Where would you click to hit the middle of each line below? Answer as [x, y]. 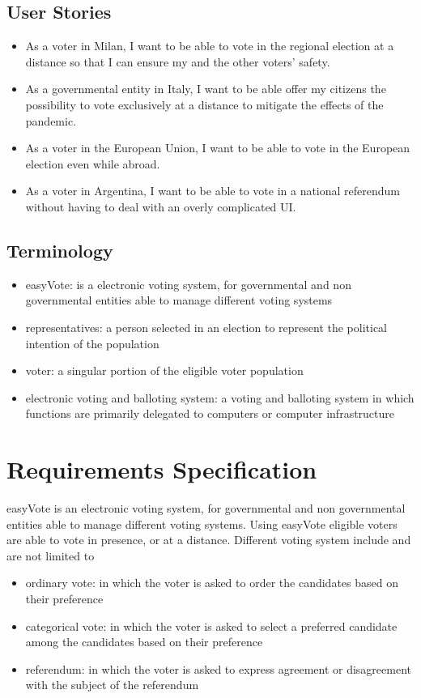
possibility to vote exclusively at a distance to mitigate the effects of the [204, 104]
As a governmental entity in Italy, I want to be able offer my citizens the [206, 89]
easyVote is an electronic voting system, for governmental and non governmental [206, 508]
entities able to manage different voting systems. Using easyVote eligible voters [202, 523]
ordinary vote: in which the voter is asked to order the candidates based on [212, 583]
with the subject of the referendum [112, 685]
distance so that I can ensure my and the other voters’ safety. [178, 61]
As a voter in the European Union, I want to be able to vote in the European [218, 148]
